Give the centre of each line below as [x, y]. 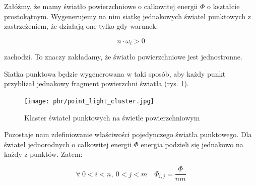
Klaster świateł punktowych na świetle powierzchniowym [112, 117]
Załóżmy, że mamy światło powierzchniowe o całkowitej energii [101, 6]
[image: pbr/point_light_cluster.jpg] [89, 102]
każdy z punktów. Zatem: [43, 154]
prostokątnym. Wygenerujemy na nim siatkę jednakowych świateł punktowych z [127, 16]
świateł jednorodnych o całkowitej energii [68, 144]
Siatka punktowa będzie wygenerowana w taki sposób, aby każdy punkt [115, 73]
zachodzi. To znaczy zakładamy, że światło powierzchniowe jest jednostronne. [123, 57]
